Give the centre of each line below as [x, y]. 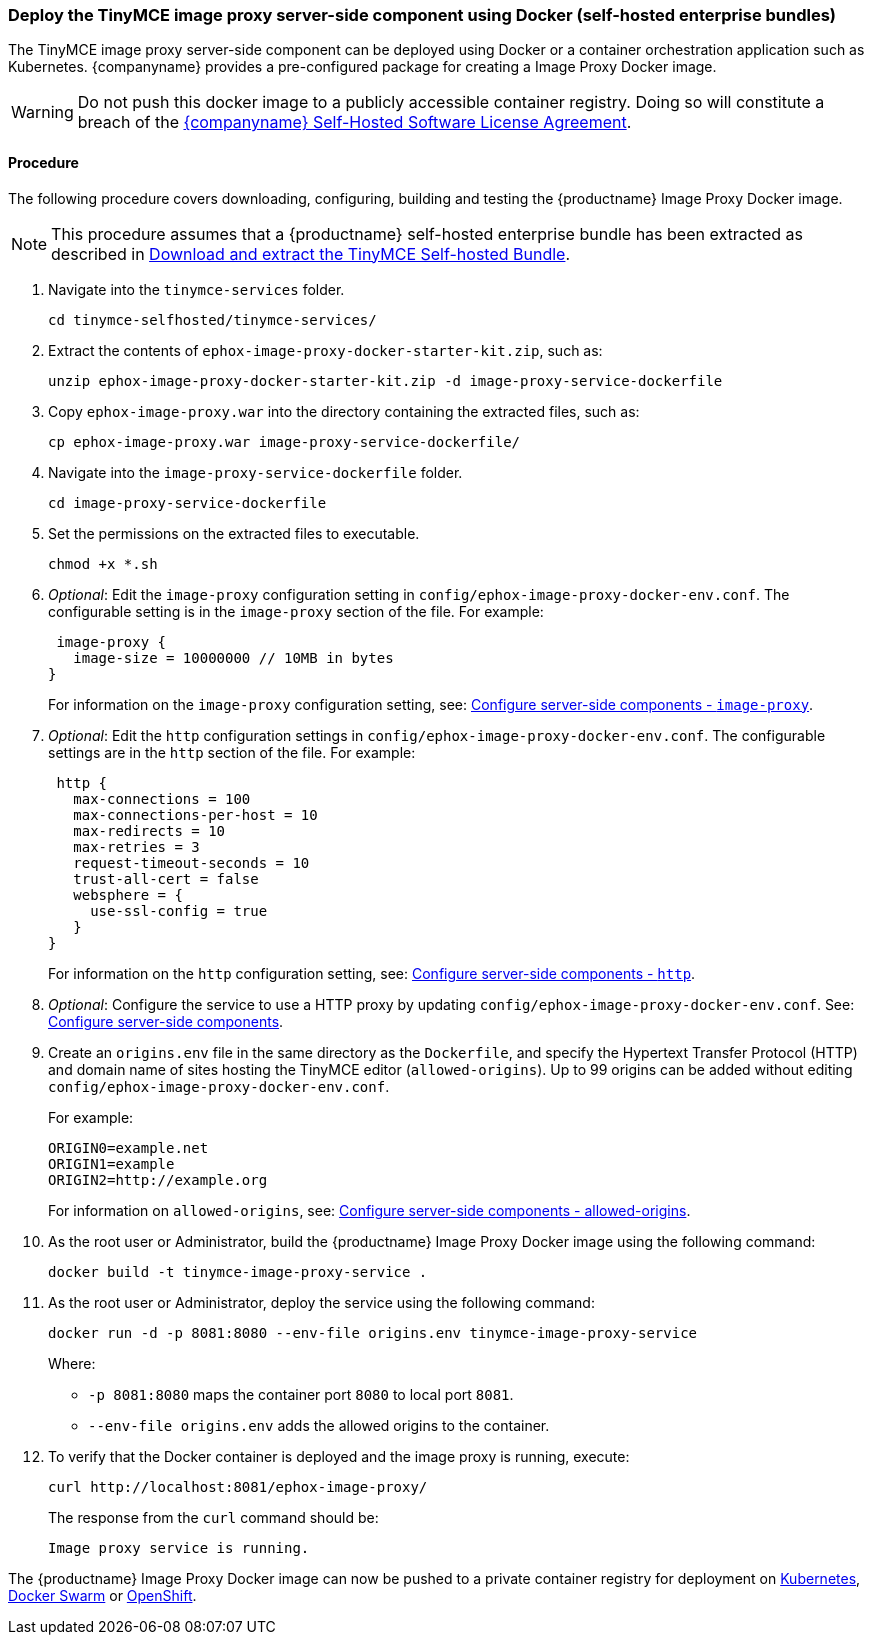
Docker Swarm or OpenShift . [102, 1595]
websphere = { [128, 894]
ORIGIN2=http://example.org [158, 1179]
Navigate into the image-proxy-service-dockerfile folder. [255, 472]
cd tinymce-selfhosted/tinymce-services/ [212, 319]
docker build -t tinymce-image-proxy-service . [238, 1271]
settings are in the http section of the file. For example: [232, 752]
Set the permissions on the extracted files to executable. [234, 533]
